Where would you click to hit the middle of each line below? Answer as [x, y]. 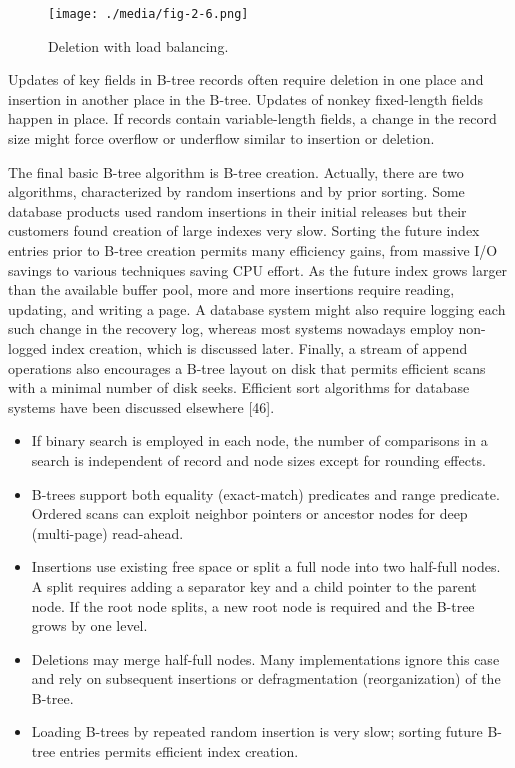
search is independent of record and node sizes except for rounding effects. [258, 459]
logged [27, 347]
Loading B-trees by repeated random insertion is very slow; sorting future [257, 731]
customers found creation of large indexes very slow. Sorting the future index [244, 230]
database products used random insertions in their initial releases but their [237, 210]
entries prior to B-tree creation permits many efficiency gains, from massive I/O [253, 250]
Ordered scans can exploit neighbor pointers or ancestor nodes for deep [249, 513]
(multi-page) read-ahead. [107, 532]
